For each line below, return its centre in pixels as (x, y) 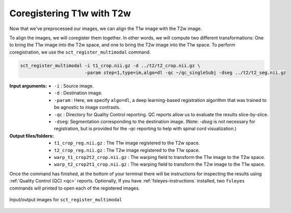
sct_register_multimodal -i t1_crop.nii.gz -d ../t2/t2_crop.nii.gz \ (110, 65)
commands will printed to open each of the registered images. (75, 188)
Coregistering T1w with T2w (70, 13)
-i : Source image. (74, 86)
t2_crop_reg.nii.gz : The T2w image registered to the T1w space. (127, 150)
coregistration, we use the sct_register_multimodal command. (80, 52)
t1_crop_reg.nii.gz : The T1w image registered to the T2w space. (127, 143)
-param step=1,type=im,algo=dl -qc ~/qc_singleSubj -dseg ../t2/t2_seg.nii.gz (185, 73)
